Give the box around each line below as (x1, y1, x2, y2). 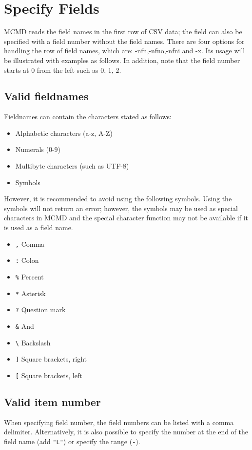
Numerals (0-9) (15, 144, 61, 154)
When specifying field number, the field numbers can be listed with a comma (4, 417, 234, 427)
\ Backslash (15, 337, 51, 347)
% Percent (15, 271, 44, 281)
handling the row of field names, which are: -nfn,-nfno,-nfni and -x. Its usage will (4, 45, 245, 56)
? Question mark (15, 304, 66, 315)
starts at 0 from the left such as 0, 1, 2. (4, 64, 121, 75)
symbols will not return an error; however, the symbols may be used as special (4, 203, 238, 213)
